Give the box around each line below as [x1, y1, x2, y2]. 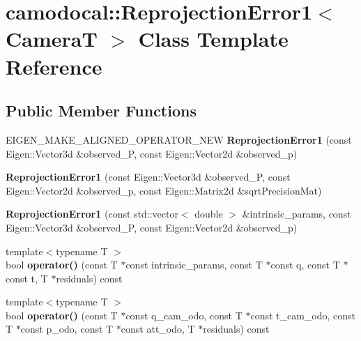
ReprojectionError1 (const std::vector [6, 206, 178, 221]
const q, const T [270, 257, 340, 272]
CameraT [6, 24, 98, 53]
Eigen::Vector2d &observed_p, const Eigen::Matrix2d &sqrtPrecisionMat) [6, 183, 322, 197]
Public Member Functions [6, 100, 197, 121]
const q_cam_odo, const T [125, 308, 243, 322]
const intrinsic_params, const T [125, 257, 263, 272]
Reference [6, 52, 102, 80]
